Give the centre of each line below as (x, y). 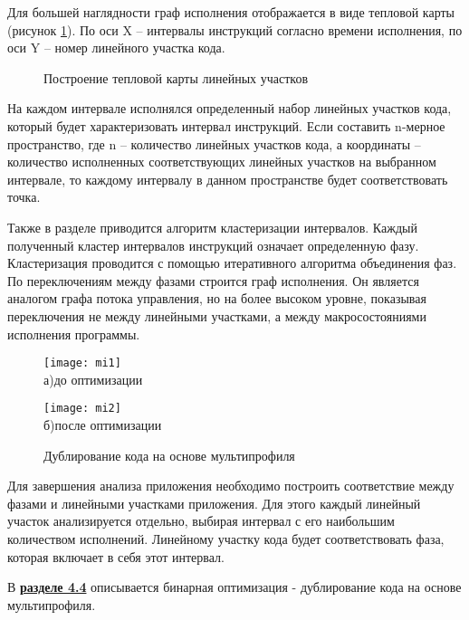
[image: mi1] (82, 363)
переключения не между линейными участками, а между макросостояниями (217, 315)
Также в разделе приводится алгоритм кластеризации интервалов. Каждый (212, 227)
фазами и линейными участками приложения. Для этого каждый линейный (214, 503)
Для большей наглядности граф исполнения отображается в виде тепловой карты (231, 12)
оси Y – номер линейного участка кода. (116, 48)
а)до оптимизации (93, 379)
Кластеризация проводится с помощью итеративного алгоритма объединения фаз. (232, 263)
